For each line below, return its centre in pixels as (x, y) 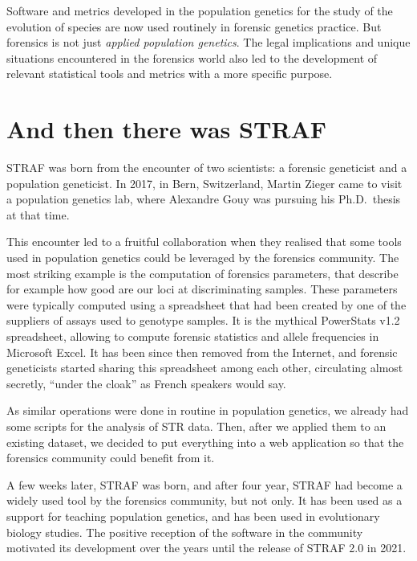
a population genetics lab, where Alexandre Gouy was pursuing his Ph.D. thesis (204, 199)
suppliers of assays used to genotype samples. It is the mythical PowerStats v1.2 (203, 320)
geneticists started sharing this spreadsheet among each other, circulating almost (205, 368)
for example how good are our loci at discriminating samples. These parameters (202, 289)
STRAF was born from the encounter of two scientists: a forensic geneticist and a (207, 168)
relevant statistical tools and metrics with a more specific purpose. (170, 74)
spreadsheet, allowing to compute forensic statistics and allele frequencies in (193, 336)
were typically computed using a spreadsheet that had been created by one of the (206, 304)
